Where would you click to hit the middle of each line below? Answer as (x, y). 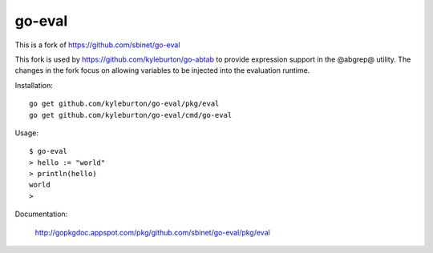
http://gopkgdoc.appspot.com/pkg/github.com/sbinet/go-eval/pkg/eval (152, 232)
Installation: (34, 85)
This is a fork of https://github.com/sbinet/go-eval (97, 45)
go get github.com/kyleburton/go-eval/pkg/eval (124, 104)
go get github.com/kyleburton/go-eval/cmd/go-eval (131, 115)
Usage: (27, 133)
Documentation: (41, 214)
